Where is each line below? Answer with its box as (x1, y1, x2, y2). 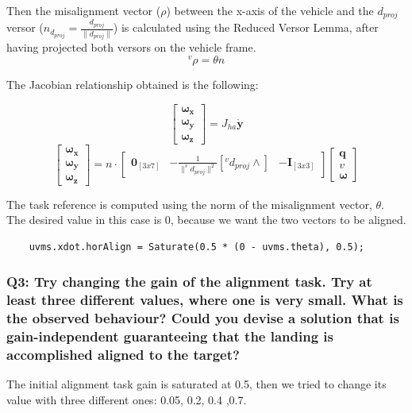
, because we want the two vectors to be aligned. (170, 211, 406, 228)
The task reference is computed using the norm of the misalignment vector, (6, 195, 372, 212)
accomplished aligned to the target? (6, 344, 240, 364)
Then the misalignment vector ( (6, 2, 161, 18)
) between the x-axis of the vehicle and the (166, 2, 374, 18)
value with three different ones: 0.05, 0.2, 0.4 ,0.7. (6, 391, 247, 407)
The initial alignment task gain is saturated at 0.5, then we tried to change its (6, 376, 387, 392)
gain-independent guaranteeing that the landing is (6, 326, 334, 346)
